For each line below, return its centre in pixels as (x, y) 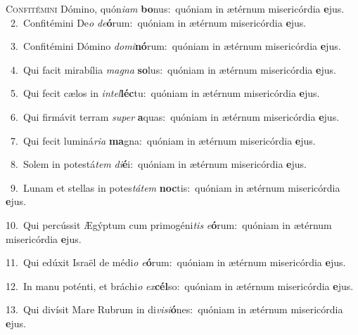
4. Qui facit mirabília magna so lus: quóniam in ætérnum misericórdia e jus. (173, 69)
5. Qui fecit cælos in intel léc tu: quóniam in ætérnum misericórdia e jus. (165, 93)
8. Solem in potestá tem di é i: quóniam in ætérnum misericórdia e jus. (158, 164)
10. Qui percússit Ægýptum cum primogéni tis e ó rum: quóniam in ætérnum (169, 224)
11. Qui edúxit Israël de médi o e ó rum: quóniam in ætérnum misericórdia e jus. (176, 262)
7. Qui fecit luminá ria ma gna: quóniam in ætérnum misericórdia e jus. (163, 140)
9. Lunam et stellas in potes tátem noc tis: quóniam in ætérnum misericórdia (175, 187)
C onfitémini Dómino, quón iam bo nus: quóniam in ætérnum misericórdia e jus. (175, 8)
